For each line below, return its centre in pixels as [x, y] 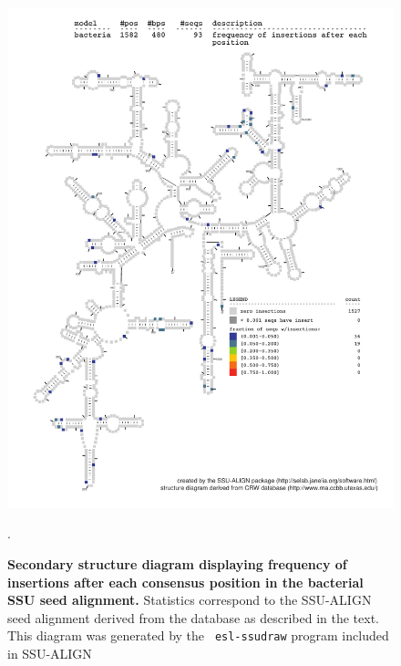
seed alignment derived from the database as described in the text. [193, 617]
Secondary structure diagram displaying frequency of [177, 564]
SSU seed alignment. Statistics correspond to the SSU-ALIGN [190, 600]
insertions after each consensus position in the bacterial [185, 582]
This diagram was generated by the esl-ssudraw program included [198, 635]
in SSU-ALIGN [50, 654]
